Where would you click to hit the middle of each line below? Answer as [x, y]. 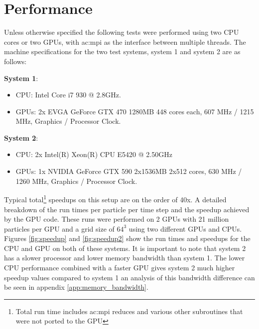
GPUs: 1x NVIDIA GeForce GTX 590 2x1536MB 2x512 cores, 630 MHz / [129, 171]
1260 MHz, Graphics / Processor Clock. [76, 181]
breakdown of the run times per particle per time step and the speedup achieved [127, 209]
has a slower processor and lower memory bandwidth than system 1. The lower [125, 258]
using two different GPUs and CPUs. [185, 228]
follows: [15, 61]
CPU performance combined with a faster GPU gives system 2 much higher [120, 268]
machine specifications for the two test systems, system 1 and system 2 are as [122, 51]
